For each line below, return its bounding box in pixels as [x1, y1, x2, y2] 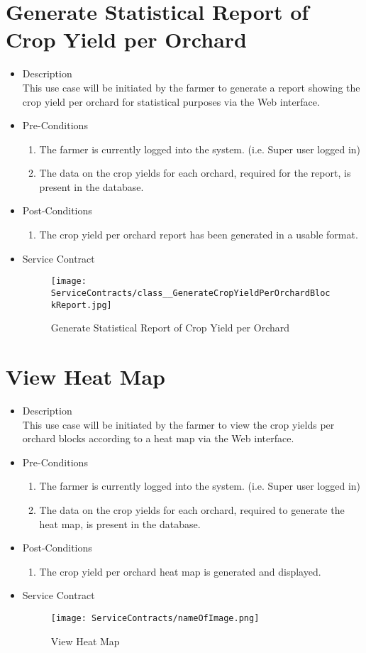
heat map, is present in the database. [39, 516, 201, 531]
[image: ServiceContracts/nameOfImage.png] [50, 613, 260, 623]
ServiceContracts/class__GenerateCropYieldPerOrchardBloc [50, 287, 331, 298]
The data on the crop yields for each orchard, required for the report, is [39, 165, 351, 180]
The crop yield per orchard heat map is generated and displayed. [39, 564, 321, 578]
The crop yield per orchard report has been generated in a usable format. [39, 227, 358, 242]
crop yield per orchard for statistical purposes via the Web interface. [22, 94, 320, 109]
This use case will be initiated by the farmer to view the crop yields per [22, 417, 335, 432]
